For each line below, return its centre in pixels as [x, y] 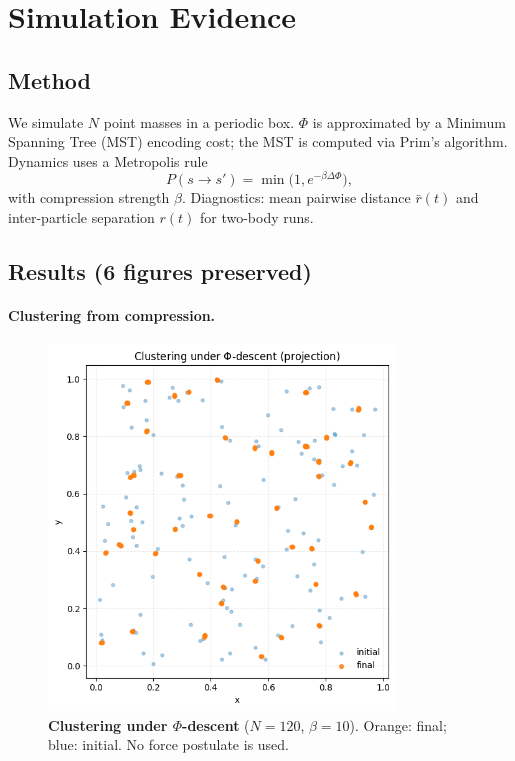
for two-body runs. [257, 217]
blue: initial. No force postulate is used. [169, 744]
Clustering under [108, 724]
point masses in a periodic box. [199, 121]
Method [49, 79]
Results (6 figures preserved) [160, 271]
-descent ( [216, 724]
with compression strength [89, 197]
